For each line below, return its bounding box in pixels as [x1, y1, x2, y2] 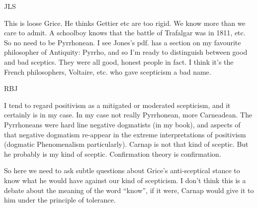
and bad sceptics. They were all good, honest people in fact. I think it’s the [4, 56, 234, 67]
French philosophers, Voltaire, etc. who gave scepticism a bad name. [4, 66, 211, 77]
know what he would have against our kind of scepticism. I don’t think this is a [4, 175, 246, 185]
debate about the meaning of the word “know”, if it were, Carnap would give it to [4, 185, 254, 195]
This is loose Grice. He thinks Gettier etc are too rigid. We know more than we [4, 17, 246, 28]
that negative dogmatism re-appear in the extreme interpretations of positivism [4, 129, 246, 139]
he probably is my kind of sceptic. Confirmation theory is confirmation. [4, 148, 221, 159]
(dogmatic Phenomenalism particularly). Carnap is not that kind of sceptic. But [4, 139, 249, 149]
